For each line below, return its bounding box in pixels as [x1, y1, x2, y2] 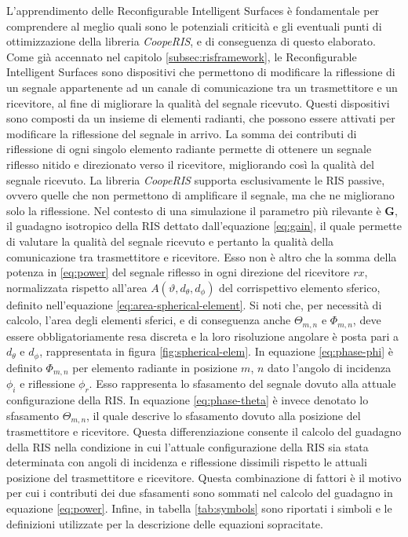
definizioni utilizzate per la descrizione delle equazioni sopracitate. [6, 515, 323, 532]
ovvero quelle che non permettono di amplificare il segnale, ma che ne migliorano [6, 187, 395, 203]
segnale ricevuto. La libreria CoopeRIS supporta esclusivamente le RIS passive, [6, 171, 385, 188]
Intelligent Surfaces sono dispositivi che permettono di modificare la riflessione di [6, 64, 395, 80]
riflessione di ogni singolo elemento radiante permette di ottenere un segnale [6, 141, 372, 157]
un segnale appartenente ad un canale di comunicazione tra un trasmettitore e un [6, 79, 398, 95]
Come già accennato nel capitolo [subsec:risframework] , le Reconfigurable [6, 48, 357, 64]
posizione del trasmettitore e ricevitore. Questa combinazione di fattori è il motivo [6, 469, 402, 485]
